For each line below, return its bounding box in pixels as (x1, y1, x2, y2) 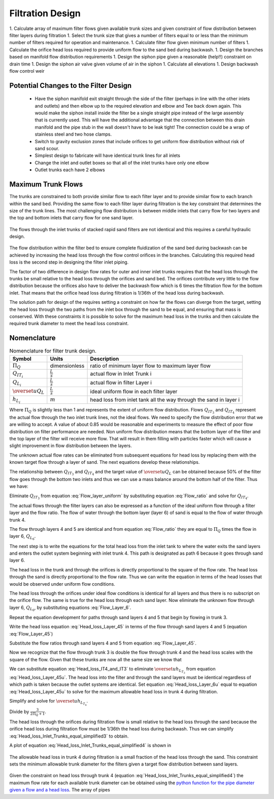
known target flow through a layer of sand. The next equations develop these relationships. (9, 459, 200, 465)
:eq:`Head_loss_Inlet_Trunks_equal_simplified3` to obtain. (9, 733, 129, 739)
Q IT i (12, 370, 23, 378)
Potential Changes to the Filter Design (9, 81, 132, 90)
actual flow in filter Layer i (90, 379, 152, 386)
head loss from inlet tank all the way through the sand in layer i (90, 396, 240, 403)
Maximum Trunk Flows (9, 180, 83, 189)
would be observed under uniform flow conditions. (9, 581, 115, 587)
